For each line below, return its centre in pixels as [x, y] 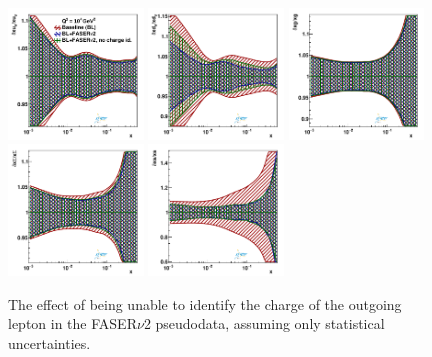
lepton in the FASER [72, 323]
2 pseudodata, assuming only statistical [264, 323]
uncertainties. [49, 342]
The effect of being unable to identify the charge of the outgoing [205, 303]
